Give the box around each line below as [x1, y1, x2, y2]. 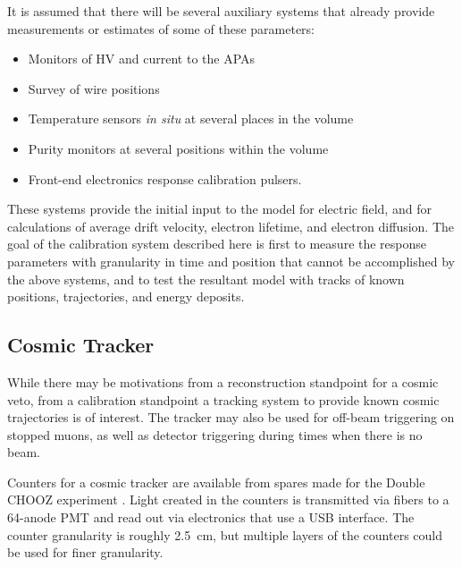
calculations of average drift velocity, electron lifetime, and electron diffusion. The [7, 216, 455, 235]
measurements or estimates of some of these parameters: [7, 19, 315, 38]
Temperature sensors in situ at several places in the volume [28, 109, 354, 128]
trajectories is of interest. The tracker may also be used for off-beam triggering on [7, 408, 455, 427]
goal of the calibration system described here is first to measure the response [7, 234, 427, 253]
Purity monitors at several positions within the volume [28, 139, 329, 157]
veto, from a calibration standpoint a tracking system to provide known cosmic [7, 390, 440, 409]
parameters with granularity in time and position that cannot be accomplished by [7, 251, 455, 270]
